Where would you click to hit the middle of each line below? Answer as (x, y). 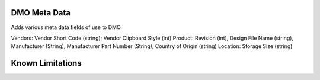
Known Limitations (47, 63)
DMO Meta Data (41, 13)
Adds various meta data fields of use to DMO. (67, 27)
